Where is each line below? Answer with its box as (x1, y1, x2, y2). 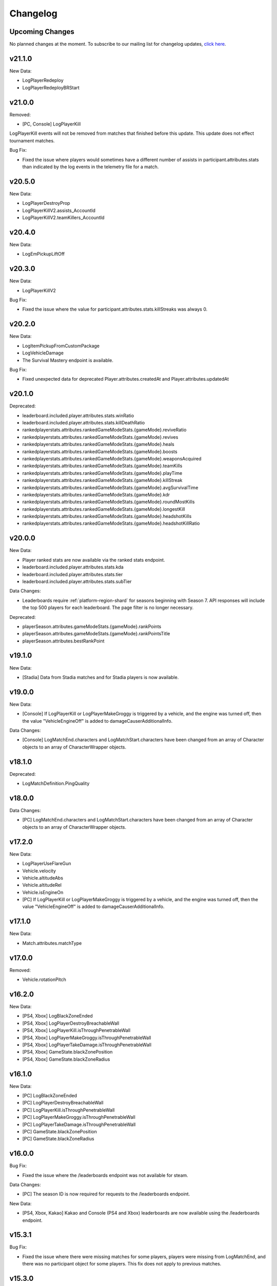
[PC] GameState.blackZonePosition (22, 1128, 97, 1134)
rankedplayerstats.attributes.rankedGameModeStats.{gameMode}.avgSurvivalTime (22, 484, 199, 491)
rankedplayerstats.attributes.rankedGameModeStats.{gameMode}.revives (22, 434, 179, 440)
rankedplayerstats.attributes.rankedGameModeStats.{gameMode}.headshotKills (22, 513, 192, 520)
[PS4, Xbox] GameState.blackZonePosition (22, 1049, 113, 1055)
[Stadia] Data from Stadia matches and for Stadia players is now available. (22, 674, 179, 680)
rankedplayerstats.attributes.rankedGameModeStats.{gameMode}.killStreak (22, 477, 183, 484)
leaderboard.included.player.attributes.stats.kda (22, 564, 124, 570)
